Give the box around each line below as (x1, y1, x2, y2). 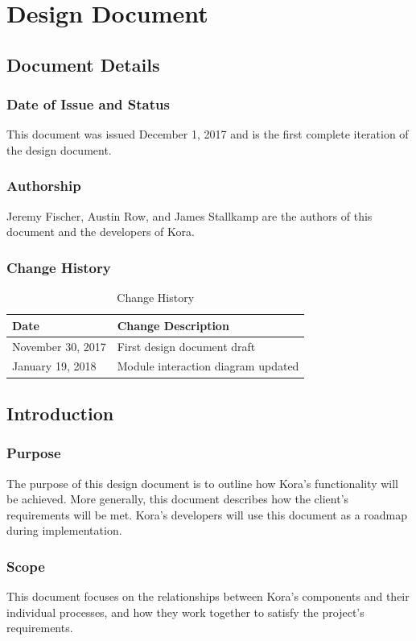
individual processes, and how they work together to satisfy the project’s (6, 603, 365, 620)
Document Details (6, 52, 160, 77)
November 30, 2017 (12, 337, 106, 354)
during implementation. (6, 522, 122, 539)
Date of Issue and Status (6, 94, 170, 114)
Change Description (117, 316, 229, 333)
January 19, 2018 (12, 358, 97, 374)
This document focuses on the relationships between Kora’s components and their (6, 588, 410, 605)
